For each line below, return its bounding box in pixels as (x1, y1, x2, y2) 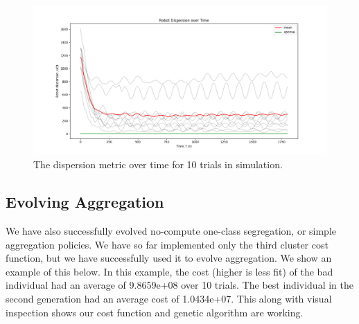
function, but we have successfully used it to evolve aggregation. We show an (6, 251, 332, 265)
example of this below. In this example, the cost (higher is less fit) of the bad (6, 264, 333, 278)
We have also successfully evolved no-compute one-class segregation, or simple (6, 224, 337, 238)
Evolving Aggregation (6, 191, 164, 213)
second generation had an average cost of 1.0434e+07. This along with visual (6, 291, 332, 306)
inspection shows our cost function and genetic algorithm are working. (6, 305, 304, 319)
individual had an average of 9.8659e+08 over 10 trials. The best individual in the (6, 278, 353, 292)
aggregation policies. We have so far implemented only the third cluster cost (6, 237, 329, 251)
